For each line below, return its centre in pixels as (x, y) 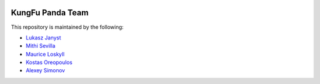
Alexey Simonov (45, 70)
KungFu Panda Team (50, 13)
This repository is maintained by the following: (67, 27)
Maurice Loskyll (45, 54)
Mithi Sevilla (41, 46)
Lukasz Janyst (44, 38)
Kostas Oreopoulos (49, 62)
